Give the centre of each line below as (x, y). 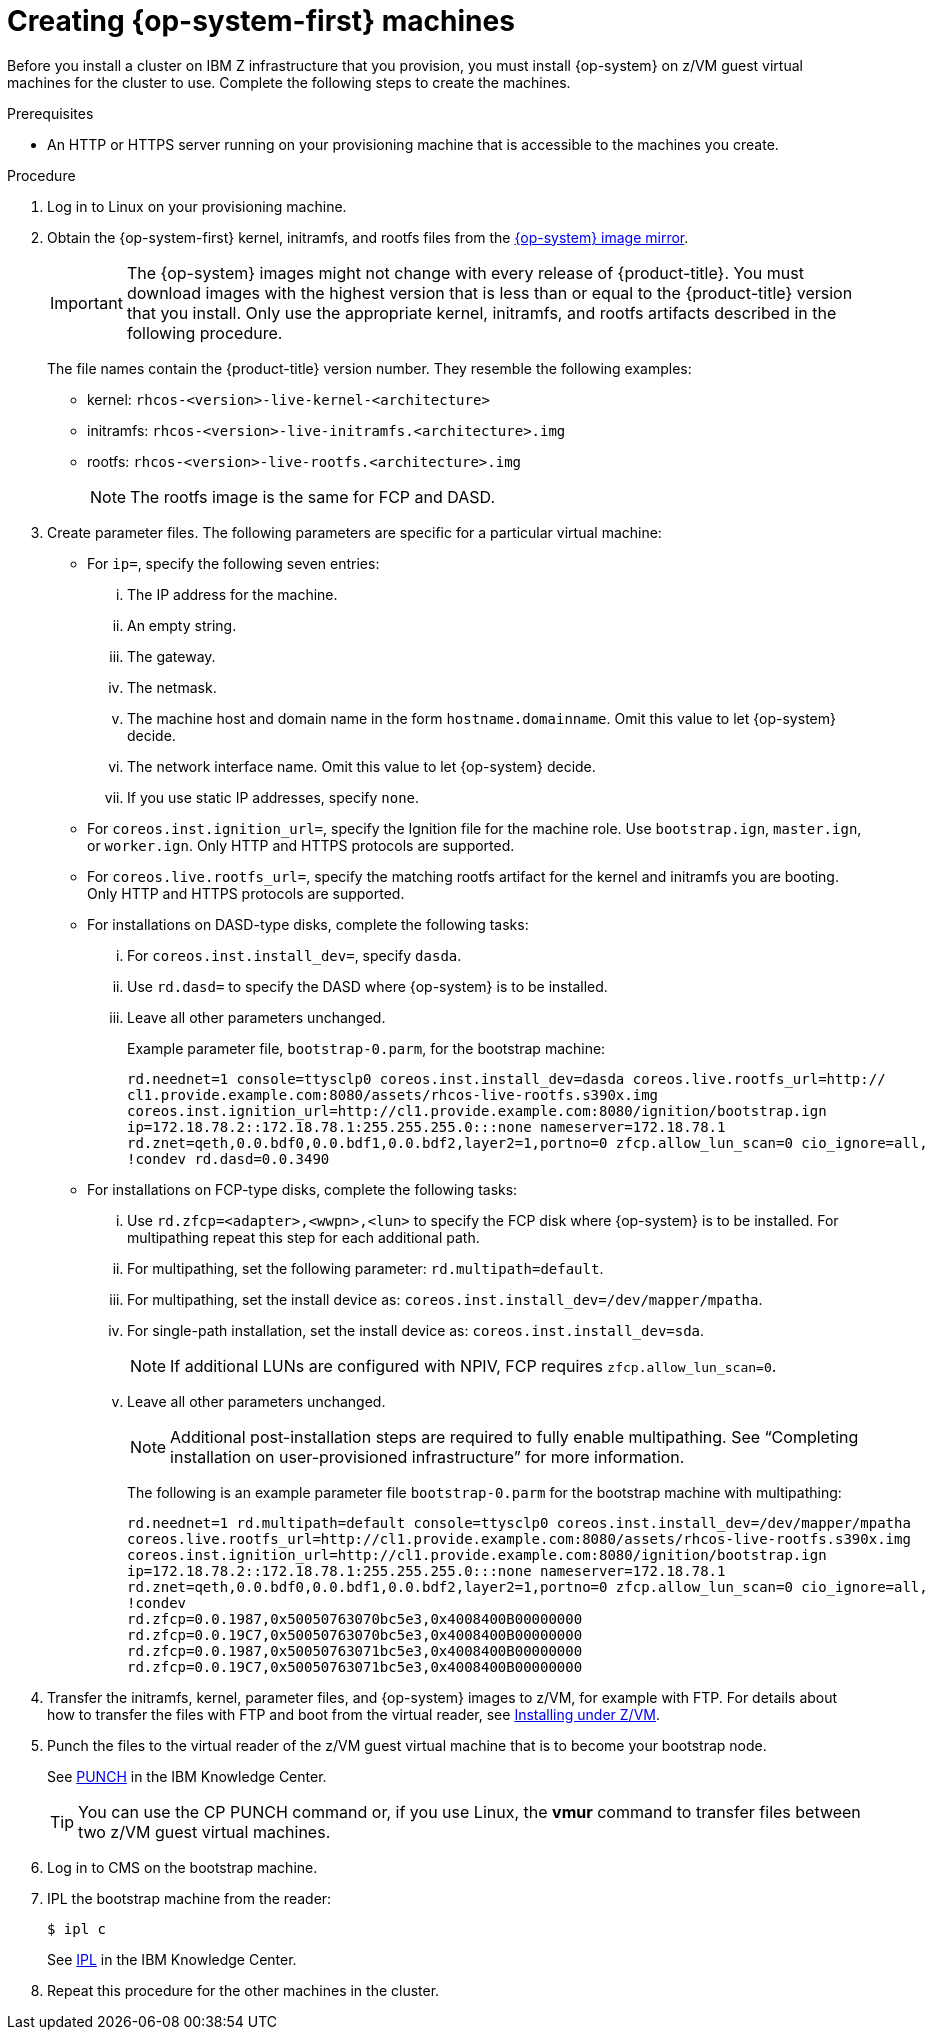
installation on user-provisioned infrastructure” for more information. (427, 1456)
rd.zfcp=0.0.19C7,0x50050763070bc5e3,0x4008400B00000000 (355, 1634)
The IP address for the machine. (232, 594)
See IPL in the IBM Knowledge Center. (172, 1959)
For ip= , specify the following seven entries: (233, 563)
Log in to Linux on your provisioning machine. (197, 206)
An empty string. (182, 625)
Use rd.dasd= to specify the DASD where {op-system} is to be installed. (367, 986)
